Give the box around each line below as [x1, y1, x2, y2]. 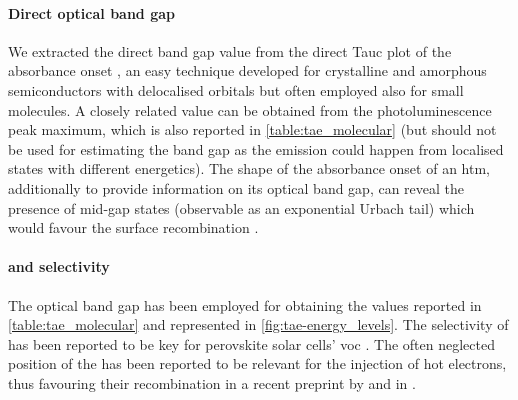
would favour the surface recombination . [8, 217, 259, 238]
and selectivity [8, 256, 110, 277]
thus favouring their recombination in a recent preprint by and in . [8, 372, 416, 393]
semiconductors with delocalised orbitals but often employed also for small [8, 79, 464, 100]
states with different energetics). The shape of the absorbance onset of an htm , [8, 158, 490, 179]
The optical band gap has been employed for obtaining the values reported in [8, 294, 482, 315]
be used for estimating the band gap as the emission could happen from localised [8, 138, 504, 159]
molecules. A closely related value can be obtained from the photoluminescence [8, 99, 492, 120]
